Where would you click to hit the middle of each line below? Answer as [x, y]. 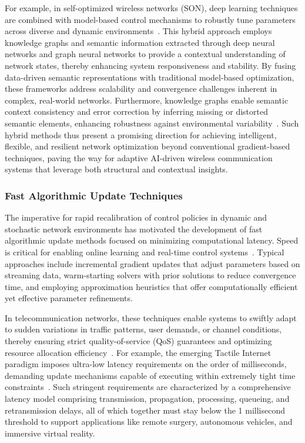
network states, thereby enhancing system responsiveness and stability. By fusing [150, 65]
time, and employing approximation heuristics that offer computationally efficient [151, 286]
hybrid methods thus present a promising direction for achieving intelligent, [141, 134]
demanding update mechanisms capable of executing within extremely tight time [150, 375]
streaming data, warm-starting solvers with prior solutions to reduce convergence [150, 275]
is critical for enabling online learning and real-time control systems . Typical [145, 252]
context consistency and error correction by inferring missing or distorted [136, 111]
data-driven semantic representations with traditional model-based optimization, [150, 77]
